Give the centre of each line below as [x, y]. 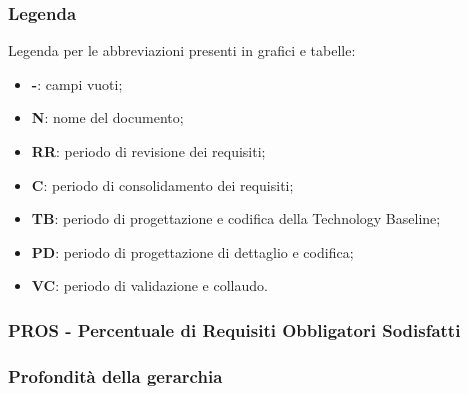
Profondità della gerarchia [115, 375]
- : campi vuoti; [77, 83]
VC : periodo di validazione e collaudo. [149, 285]
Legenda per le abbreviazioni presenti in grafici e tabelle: [182, 50]
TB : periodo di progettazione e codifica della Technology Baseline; [236, 218]
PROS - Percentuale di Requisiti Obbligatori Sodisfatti [234, 329]
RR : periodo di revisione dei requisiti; [148, 151]
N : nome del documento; [107, 117]
